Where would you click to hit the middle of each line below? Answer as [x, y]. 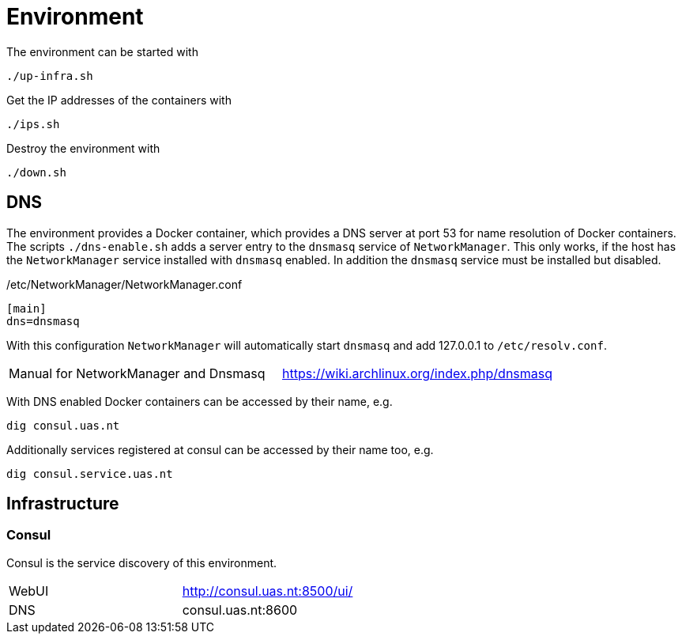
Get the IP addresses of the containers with [119, 100]
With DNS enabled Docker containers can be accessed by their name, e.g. [200, 401]
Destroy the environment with [83, 148]
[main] [26, 308]
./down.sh [36, 172]
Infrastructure [63, 504]
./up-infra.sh [50, 76]
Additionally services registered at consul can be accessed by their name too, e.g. [220, 449]
